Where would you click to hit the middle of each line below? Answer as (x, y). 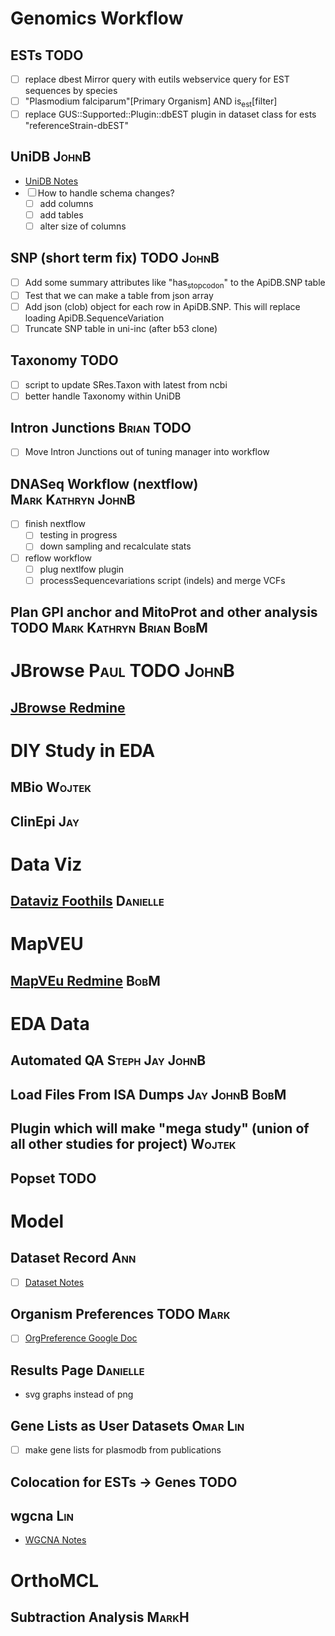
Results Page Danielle (77, 1370)
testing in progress (78, 535)
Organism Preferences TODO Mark (120, 1314)
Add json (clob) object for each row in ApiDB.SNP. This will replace (162, 306)
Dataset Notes (54, 1282)
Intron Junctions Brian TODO (101, 428)
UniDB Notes (51, 181)
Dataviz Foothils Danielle (87, 901)
